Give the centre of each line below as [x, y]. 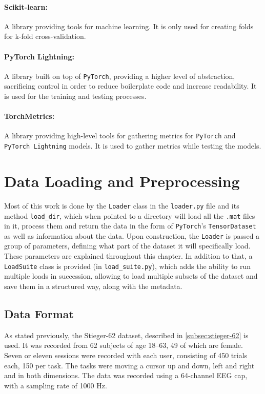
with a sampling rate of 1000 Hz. [56, 385]
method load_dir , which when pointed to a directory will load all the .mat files [130, 215]
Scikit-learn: [26, 6]
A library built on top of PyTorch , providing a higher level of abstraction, [120, 76]
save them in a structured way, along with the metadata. [93, 286]
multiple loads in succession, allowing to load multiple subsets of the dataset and [131, 276]
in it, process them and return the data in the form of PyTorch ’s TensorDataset [130, 226]
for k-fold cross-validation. [45, 36]
